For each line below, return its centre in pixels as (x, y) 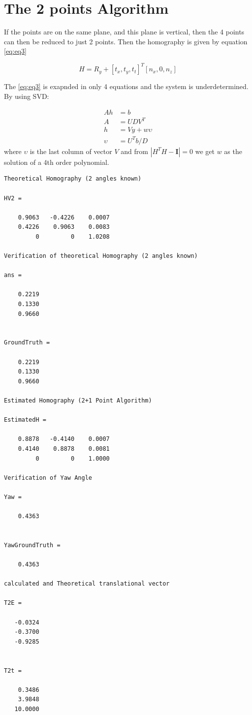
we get (205, 151)
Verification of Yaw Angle (48, 478)
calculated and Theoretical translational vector (87, 584)
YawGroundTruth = (32, 545)
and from (134, 151)
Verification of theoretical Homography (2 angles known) (101, 256)
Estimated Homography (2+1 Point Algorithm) (78, 400)
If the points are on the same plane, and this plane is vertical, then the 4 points (124, 32)
